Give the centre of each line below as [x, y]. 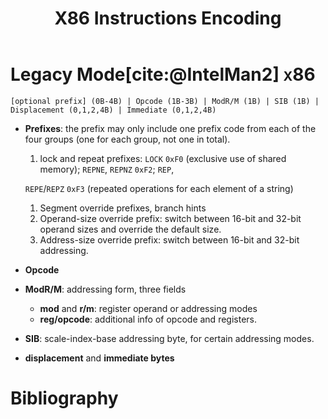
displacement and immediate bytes [99, 358]
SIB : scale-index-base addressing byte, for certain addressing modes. [169, 338]
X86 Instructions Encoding [168, 18]
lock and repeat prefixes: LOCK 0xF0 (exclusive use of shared [163, 158]
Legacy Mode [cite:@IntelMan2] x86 [163, 74]
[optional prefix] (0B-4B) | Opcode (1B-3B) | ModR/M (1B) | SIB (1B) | [165, 101]
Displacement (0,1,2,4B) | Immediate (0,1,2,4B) [113, 110]
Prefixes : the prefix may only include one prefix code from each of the [170, 128]
